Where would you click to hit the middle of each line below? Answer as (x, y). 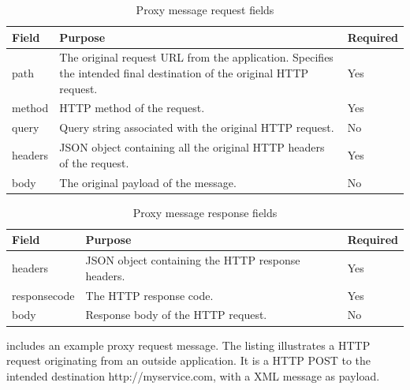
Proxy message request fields (205, 9)
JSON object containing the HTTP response (193, 260)
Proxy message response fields (205, 212)
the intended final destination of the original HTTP (184, 73)
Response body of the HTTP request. (176, 315)
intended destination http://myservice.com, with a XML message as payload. (193, 375)
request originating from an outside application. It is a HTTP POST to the (188, 360)
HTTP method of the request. (132, 108)
